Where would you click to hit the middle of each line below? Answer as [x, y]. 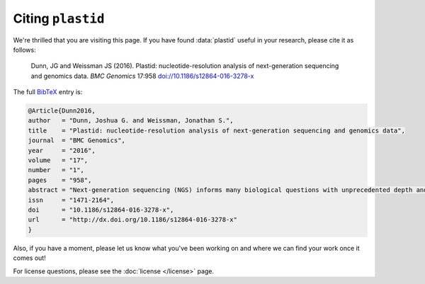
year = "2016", [62, 150]
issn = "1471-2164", [71, 200]
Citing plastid [59, 18]
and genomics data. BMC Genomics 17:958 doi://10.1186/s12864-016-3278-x [142, 76]
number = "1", [56, 170]
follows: [24, 50]
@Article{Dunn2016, [62, 111]
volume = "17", [58, 160]
